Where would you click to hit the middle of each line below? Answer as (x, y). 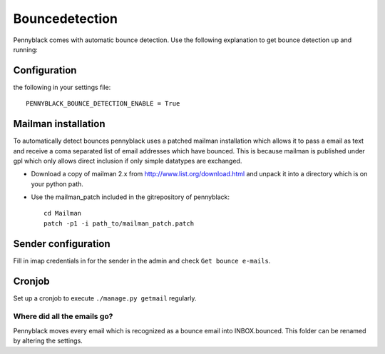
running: (26, 49)
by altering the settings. (48, 341)
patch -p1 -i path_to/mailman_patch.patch (119, 223)
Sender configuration (62, 244)
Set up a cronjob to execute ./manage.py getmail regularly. (105, 298)
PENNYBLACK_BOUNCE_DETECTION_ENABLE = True (103, 104)
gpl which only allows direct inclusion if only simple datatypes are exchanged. (128, 161)
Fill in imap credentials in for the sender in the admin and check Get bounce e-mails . (142, 261)
